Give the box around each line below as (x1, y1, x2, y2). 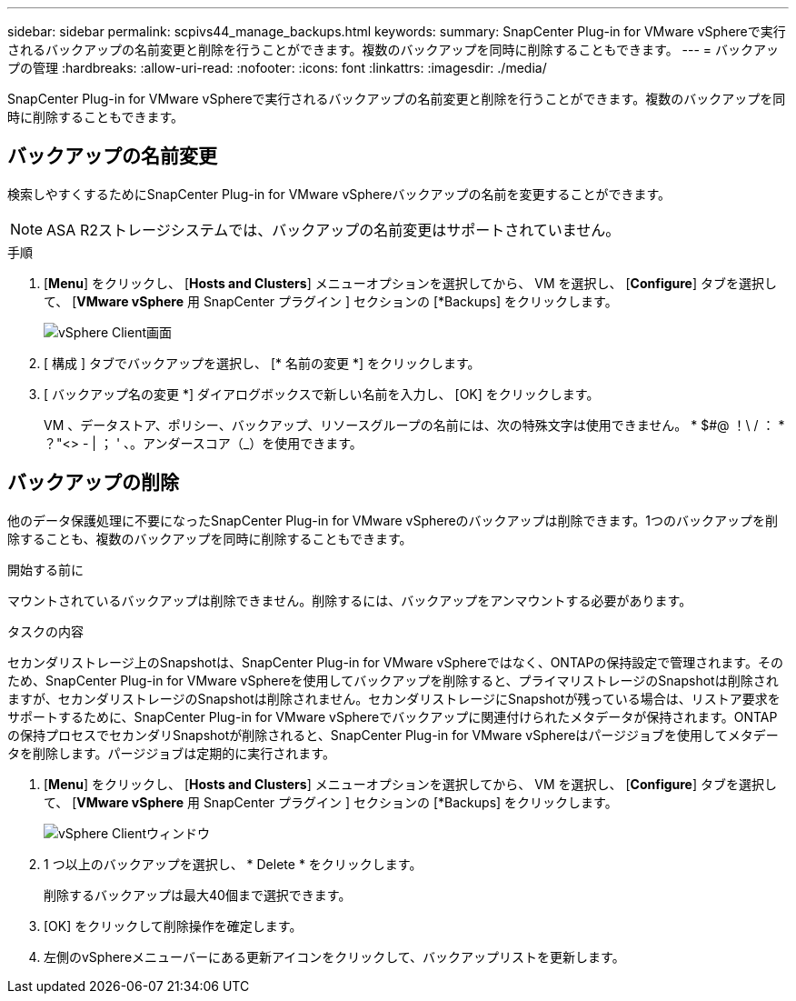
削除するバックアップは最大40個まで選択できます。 (44, 886, 352, 903)
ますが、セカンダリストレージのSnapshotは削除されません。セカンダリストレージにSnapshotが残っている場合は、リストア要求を (7, 690, 781, 706)
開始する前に (7, 561, 84, 577)
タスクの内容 (7, 623, 84, 639)
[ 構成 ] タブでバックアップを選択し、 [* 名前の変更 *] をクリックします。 (44, 355, 481, 371)
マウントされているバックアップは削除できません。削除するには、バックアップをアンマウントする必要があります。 (7, 592, 692, 608)
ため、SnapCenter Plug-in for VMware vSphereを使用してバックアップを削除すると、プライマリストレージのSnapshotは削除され (7, 672, 779, 688)
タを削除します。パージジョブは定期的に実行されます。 (7, 745, 335, 761)
